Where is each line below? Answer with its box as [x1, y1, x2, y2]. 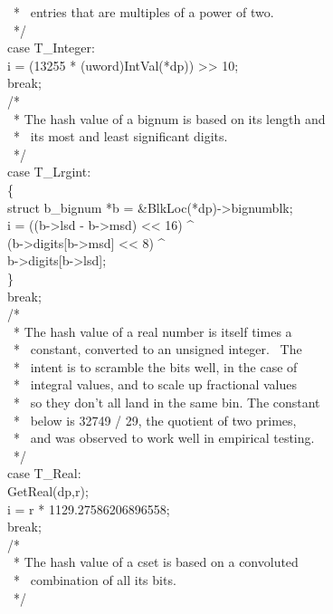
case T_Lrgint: [7, 162, 91, 181]
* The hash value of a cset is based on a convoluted [13, 552, 299, 571]
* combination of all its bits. [13, 571, 176, 589]
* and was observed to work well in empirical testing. [13, 428, 315, 447]
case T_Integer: [7, 38, 95, 57]
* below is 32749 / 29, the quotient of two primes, [13, 410, 297, 429]
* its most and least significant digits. [13, 127, 228, 146]
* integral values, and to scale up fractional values [13, 375, 297, 394]
